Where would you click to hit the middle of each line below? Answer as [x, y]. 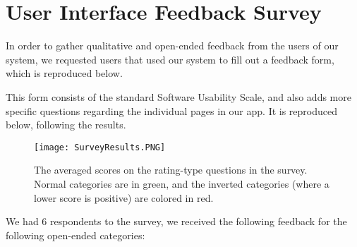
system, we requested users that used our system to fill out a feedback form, [170, 59]
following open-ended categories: [75, 235]
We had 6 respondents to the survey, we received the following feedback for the [176, 221]
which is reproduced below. [64, 73]
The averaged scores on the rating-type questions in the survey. [171, 170]
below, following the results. [66, 125]
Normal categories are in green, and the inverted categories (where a [182, 183]
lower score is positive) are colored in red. [124, 197]
